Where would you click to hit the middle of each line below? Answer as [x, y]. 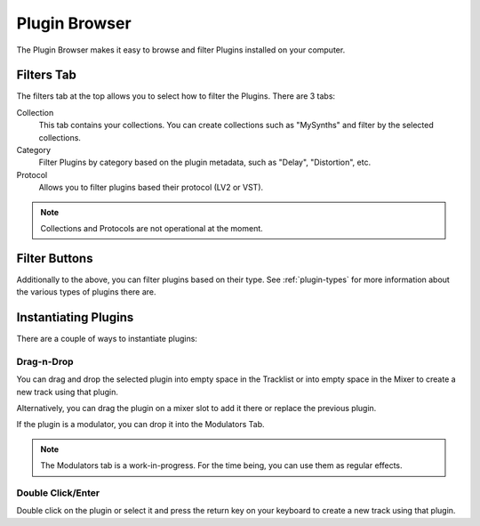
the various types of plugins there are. [86, 292]
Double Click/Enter [58, 493]
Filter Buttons [55, 258]
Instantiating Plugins [75, 317]
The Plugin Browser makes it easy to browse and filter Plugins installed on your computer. [181, 50]
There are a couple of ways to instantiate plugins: [107, 339]
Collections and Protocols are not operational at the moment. [152, 228]
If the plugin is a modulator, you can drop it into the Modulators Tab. [141, 425]
